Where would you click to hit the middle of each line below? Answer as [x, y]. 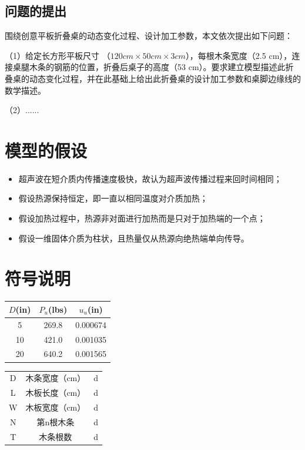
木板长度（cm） [56, 393]
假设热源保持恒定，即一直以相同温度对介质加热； [113, 198]
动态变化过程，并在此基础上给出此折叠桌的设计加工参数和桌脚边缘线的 [165, 78]
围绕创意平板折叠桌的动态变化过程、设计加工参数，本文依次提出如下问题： [149, 36]
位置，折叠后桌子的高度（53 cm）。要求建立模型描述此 [182, 67]
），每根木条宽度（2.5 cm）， [239, 55]
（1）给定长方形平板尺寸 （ [58, 55]
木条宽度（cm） [56, 378]
